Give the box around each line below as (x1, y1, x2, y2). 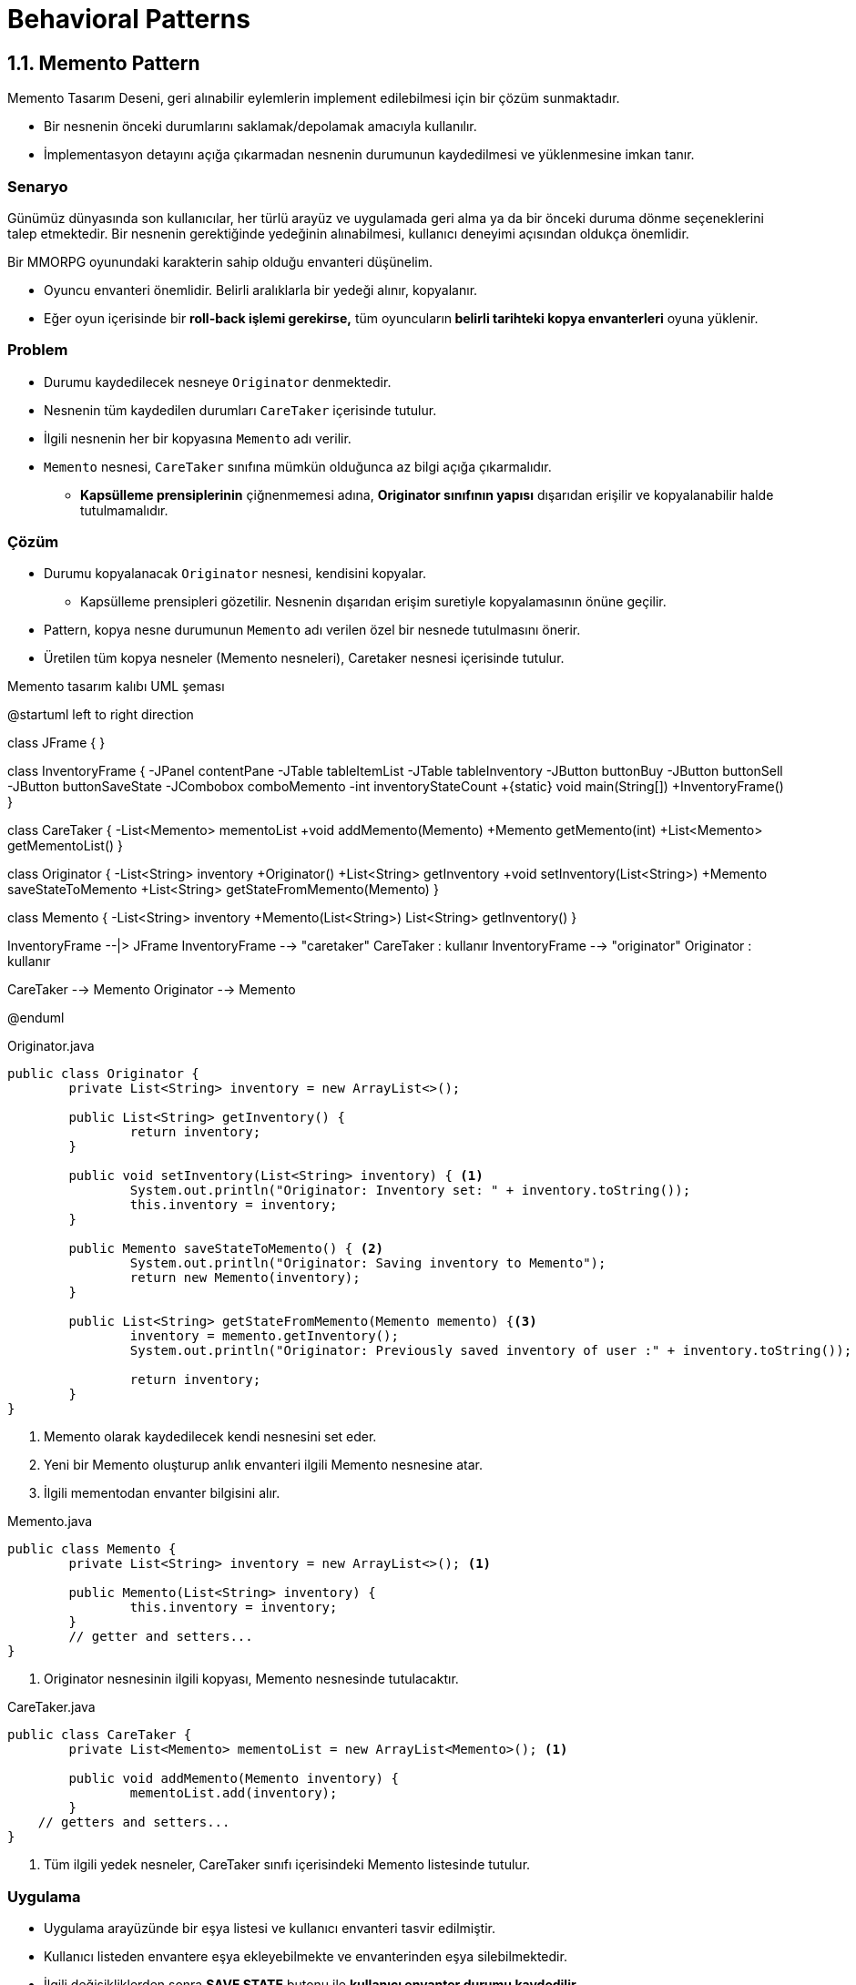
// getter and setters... (68, 1629, 253, 1644)
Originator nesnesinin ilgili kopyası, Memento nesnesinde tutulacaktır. (44, 1671, 459, 1687)
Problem (7, 341, 68, 360)
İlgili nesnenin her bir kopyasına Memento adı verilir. (44, 430, 352, 446)
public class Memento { (7, 1542, 177, 1557)
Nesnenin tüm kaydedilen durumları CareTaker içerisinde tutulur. (44, 402, 437, 418)
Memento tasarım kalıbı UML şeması (7, 678, 225, 695)
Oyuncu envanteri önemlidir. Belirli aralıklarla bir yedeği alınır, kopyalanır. (44, 281, 478, 298)
